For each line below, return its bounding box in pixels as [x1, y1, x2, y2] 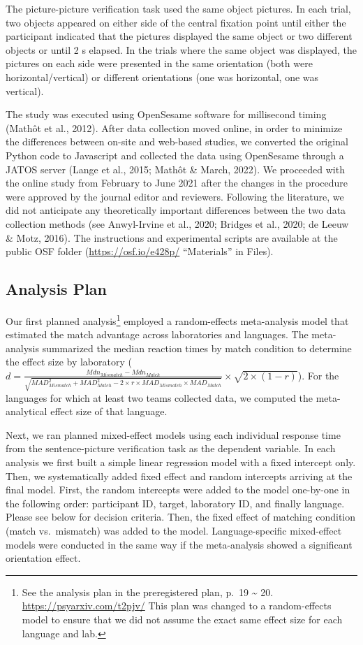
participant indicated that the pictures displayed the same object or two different [6, 29, 353, 43]
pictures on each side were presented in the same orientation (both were [6, 56, 313, 71]
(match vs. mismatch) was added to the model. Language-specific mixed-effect [6, 523, 342, 537]
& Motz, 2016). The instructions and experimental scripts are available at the [6, 230, 338, 245]
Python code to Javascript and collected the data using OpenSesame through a [6, 147, 344, 162]
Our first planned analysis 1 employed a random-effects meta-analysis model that [6, 311, 349, 328]
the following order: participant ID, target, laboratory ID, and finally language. [6, 495, 345, 510]
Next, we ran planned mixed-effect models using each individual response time [6, 427, 341, 442]
